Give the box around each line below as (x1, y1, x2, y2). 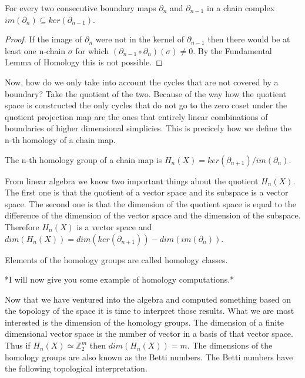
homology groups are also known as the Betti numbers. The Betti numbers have (5, 350, 293, 363)
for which (75, 44, 109, 57)
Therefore (5, 220, 39, 233)
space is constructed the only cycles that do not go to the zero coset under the (5, 99, 287, 111)
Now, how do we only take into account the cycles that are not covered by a (5, 75, 279, 88)
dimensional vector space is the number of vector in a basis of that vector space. (5, 327, 293, 340)
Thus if (5, 339, 31, 352)
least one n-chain (5, 44, 66, 57)
